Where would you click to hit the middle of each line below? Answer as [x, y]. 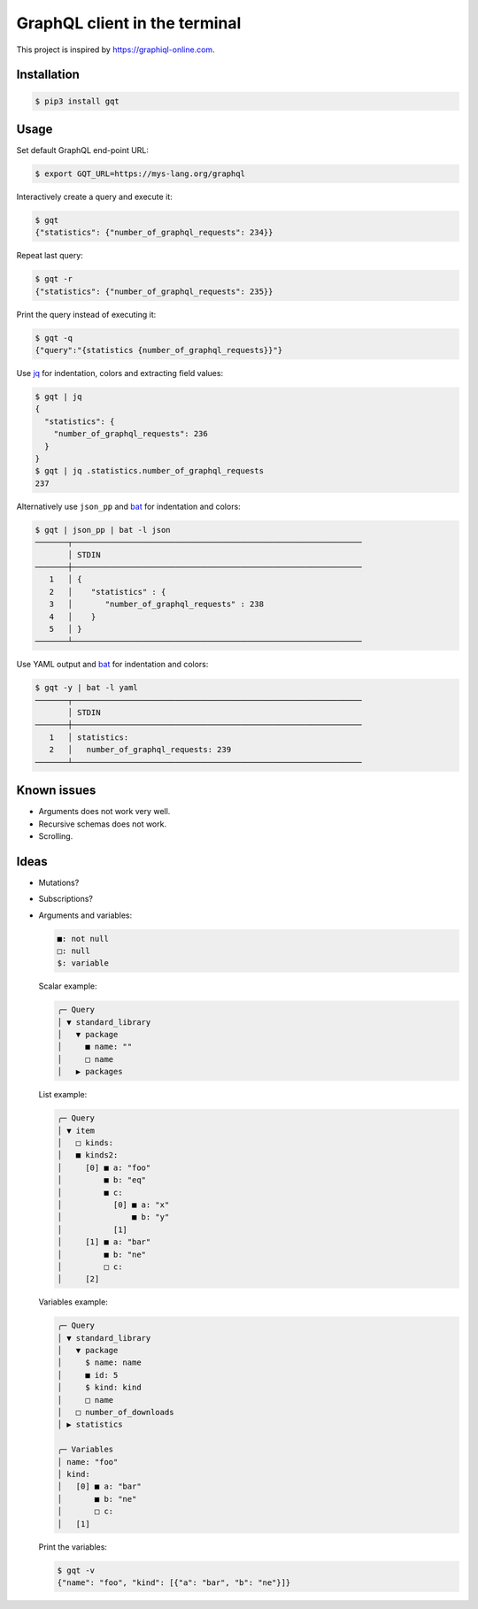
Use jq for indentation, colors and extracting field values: [120, 373]
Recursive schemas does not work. [103, 824]
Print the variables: [73, 1547]
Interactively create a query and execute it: [94, 197]
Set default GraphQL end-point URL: [83, 150]
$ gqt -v [76, 1570]
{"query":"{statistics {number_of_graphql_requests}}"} [159, 350]
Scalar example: [68, 986]
